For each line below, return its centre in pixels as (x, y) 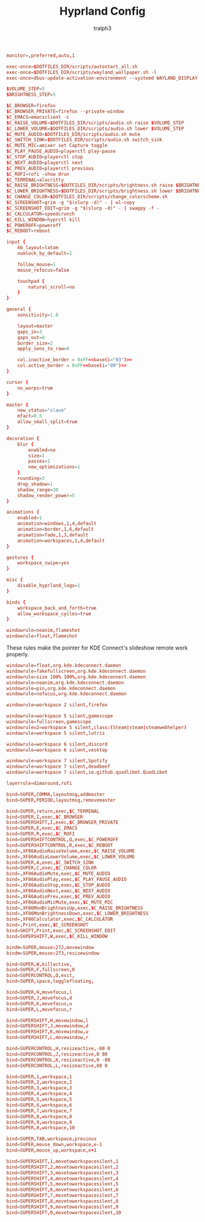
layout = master (35, 326)
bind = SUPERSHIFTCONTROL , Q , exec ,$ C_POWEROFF (63, 840)
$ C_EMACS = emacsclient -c (38, 117)
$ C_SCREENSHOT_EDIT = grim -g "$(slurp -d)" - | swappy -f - (83, 208)
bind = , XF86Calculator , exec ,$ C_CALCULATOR (60, 920)
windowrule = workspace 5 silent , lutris (56, 733)
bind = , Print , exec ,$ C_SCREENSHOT (47, 925)
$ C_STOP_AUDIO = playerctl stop (45, 157)
